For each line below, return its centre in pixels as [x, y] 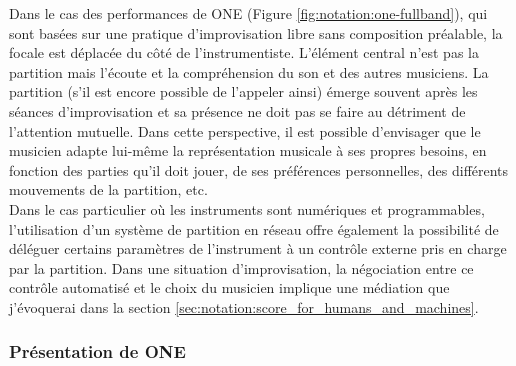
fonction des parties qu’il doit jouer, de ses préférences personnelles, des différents [259, 169]
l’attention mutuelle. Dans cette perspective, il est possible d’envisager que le [245, 130]
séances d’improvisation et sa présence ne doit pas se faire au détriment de [237, 110]
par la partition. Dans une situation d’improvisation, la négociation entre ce [241, 267]
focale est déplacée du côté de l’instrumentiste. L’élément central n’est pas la [244, 52]
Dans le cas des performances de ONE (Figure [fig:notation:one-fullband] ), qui [248, 13]
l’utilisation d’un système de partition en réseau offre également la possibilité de [254, 228]
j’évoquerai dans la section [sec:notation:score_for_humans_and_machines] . [244, 306]
